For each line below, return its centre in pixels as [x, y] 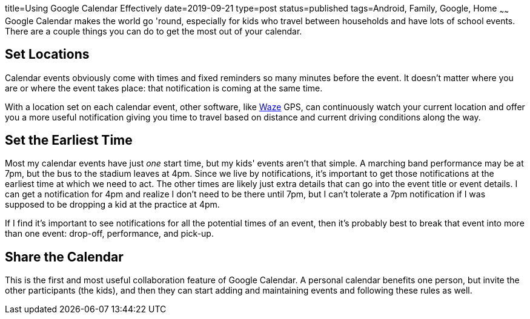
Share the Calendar [64, 257]
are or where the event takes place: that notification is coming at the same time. [164, 88]
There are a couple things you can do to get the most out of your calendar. [154, 31]
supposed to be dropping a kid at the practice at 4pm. [112, 205]
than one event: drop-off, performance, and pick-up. [109, 234]
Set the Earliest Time [69, 140]
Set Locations [47, 54]
